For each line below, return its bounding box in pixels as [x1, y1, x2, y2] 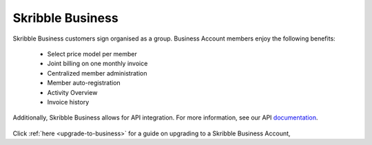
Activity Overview [47, 88, 98, 96]
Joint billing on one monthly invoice [47, 59, 148, 68]
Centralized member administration [47, 69, 147, 77]
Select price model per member [47, 49, 138, 58]
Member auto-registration [47, 79, 121, 87]
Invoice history [47, 98, 90, 106]
